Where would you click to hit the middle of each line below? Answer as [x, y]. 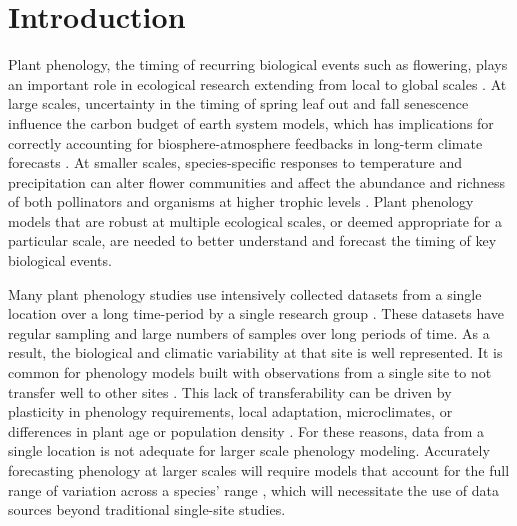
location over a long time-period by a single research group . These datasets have [256, 313]
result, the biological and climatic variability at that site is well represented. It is [255, 352]
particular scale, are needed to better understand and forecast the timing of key [252, 240]
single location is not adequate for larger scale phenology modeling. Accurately [249, 450]
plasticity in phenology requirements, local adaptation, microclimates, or [230, 411]
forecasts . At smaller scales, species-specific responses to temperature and [235, 162]
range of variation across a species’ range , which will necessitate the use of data [254, 489]
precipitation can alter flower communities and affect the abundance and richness [256, 181]
